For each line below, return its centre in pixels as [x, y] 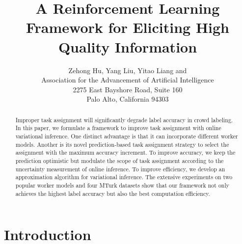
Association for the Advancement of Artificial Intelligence [128, 80]
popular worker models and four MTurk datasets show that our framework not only [122, 185]
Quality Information [128, 46]
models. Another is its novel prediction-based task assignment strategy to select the [122, 144]
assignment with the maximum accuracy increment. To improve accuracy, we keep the [125, 152]
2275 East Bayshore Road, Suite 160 [128, 89]
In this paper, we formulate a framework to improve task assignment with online [118, 128]
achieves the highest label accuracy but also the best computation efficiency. [113, 193]
